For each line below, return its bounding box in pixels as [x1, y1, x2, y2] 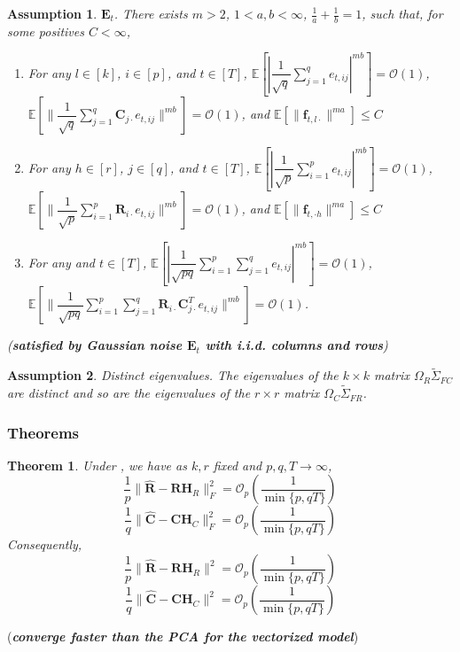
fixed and [213, 455, 262, 474]
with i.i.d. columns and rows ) [205, 336, 388, 354]
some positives [7, 21, 84, 40]
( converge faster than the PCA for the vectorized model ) [7, 627, 359, 646]
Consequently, [7, 535, 82, 554]
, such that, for [362, 4, 443, 22]
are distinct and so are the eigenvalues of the [7, 384, 251, 402]
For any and [27, 252, 95, 271]
